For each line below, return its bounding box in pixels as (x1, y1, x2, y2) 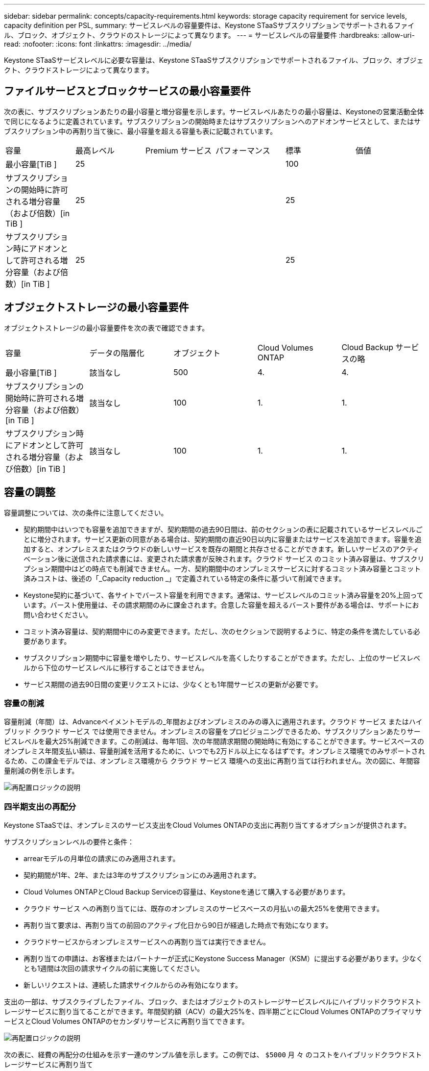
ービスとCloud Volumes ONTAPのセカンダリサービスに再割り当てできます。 (4, 1017, 249, 1026)
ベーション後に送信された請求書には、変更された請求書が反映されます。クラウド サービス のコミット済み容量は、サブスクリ (24, 554, 425, 563)
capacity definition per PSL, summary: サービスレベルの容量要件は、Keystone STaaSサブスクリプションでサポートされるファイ (4, 21, 415, 29)
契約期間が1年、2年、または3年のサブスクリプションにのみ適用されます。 (24, 871, 261, 880)
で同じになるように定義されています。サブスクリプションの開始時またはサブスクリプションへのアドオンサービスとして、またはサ (4, 117, 421, 126)
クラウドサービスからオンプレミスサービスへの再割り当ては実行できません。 (24, 938, 270, 946)
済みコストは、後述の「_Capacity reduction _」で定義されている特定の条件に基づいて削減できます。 (24, 574, 346, 583)
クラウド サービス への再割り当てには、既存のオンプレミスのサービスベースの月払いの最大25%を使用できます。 (24, 904, 383, 913)
